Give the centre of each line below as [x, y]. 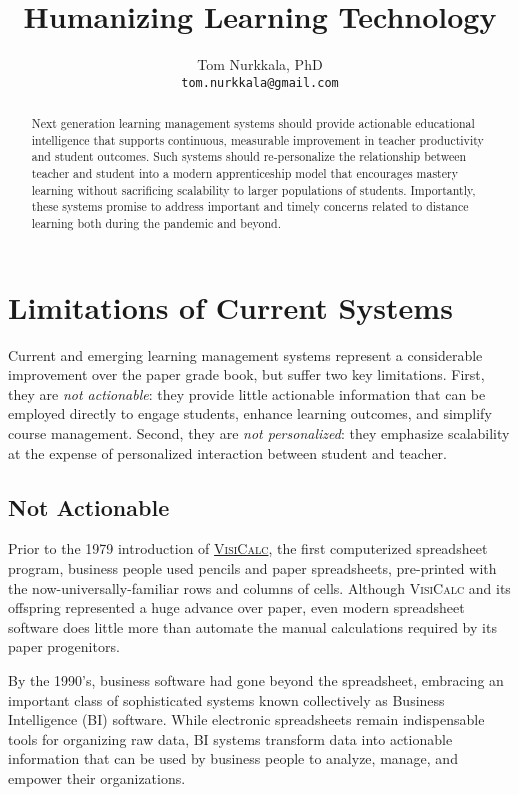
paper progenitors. [64, 646]
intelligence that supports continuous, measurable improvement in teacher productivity [257, 139]
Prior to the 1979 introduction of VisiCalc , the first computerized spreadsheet [248, 548]
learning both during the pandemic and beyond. [156, 223]
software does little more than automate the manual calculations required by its [252, 626]
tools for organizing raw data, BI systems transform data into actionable [230, 738]
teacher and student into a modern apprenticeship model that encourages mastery [244, 173]
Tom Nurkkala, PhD [260, 64]
